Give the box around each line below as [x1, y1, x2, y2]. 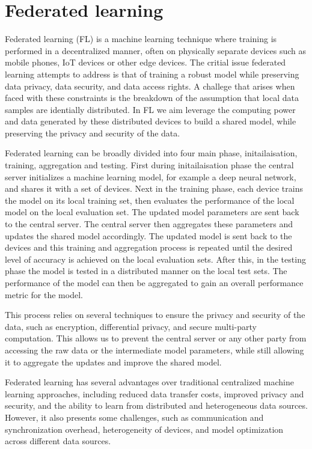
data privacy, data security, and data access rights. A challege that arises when [5, 79, 295, 92]
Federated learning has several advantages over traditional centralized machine [5, 376, 294, 388]
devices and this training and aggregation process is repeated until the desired [5, 241, 293, 254]
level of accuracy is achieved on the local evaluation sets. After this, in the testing [5, 252, 306, 265]
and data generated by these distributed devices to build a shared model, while [5, 115, 296, 127]
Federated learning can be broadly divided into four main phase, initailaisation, [5, 147, 298, 159]
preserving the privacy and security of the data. [5, 126, 180, 139]
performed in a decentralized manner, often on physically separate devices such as [5, 44, 307, 57]
